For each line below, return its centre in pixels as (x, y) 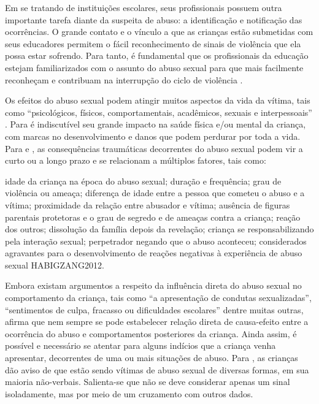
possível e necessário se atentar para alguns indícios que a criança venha (140, 345)
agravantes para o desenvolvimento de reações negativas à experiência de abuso (154, 253)
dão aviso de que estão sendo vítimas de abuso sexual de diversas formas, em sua (157, 369)
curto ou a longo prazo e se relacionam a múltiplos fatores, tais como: (136, 160)
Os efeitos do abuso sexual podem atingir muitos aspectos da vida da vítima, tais (158, 100)
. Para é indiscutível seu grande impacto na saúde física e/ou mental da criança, (156, 124)
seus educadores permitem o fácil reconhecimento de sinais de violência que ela (153, 43)
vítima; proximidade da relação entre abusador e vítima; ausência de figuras (148, 204)
